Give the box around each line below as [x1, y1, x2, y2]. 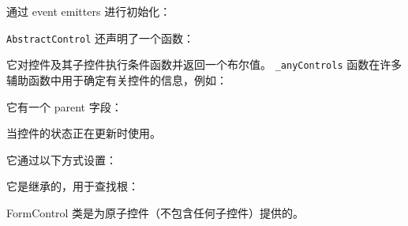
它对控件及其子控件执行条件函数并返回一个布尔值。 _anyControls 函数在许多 [6, 56, 402, 73]
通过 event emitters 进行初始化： [6, 3, 171, 19]
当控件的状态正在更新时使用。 [6, 125, 161, 141]
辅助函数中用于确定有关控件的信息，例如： [6, 71, 227, 88]
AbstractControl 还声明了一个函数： [6, 29, 195, 46]
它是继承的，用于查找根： [6, 178, 139, 194]
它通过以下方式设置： [6, 151, 117, 168]
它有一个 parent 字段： [6, 98, 122, 115]
